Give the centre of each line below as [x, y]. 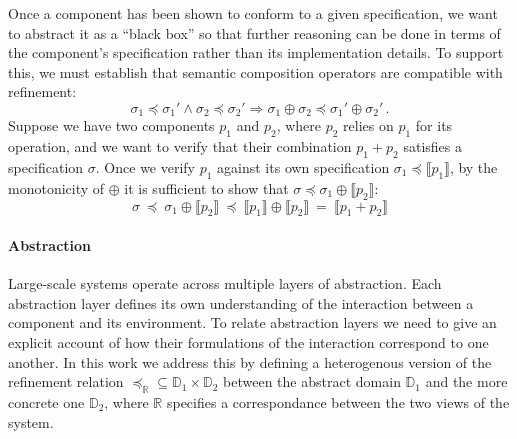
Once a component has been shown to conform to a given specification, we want [253, 13]
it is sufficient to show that [206, 187]
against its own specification [303, 167]
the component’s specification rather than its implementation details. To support [256, 52]
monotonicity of [56, 187]
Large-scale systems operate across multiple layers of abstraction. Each [225, 283]
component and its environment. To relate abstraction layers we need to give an [252, 322]
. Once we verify [145, 167]
